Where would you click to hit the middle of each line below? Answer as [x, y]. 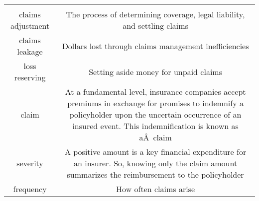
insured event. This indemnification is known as [155, 126]
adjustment [30, 26]
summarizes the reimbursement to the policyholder [155, 174]
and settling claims [155, 26]
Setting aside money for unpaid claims [155, 71]
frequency [30, 189]
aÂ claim [155, 137]
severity [30, 163]
